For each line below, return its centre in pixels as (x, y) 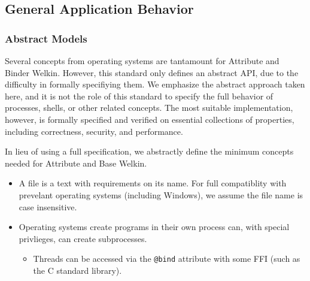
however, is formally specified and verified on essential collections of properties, (150, 119)
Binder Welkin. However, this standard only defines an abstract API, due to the (152, 72)
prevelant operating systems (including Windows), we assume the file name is (161, 194)
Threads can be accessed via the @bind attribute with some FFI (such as (167, 259)
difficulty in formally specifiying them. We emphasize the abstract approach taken (155, 84)
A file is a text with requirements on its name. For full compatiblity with (153, 183)
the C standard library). (77, 270)
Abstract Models (46, 38)
